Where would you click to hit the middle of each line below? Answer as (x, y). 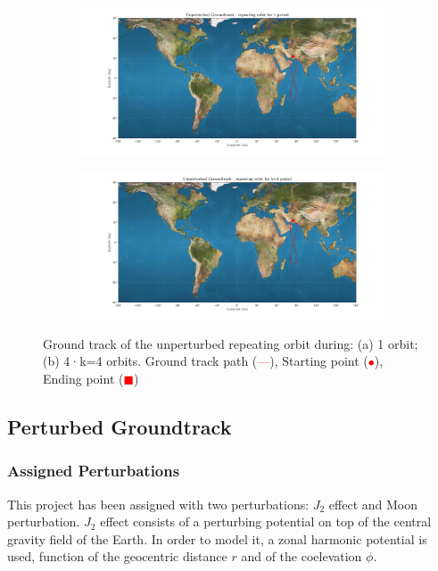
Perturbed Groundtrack (120, 426)
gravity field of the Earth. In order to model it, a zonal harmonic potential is (217, 538)
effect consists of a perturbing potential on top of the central (266, 521)
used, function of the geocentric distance (117, 556)
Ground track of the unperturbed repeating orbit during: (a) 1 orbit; (231, 343)
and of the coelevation (302, 556)
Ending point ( (83, 378)
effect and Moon (373, 504)
